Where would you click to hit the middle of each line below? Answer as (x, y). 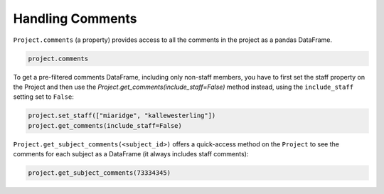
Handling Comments (75, 18)
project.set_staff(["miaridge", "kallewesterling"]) (122, 116)
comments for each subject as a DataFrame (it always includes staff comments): (131, 154)
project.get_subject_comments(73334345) (99, 173)
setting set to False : (43, 97)
